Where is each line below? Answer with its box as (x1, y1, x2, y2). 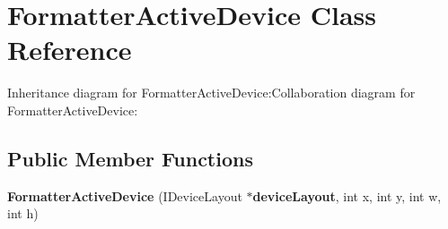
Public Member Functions (7, 144, 253, 172)
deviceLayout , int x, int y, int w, (252, 186, 442, 205)
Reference (7, 31, 132, 68)
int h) (7, 204, 39, 223)
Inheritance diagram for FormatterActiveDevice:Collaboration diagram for (7, 83, 416, 102)
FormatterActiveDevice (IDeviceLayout (7, 186, 242, 205)
